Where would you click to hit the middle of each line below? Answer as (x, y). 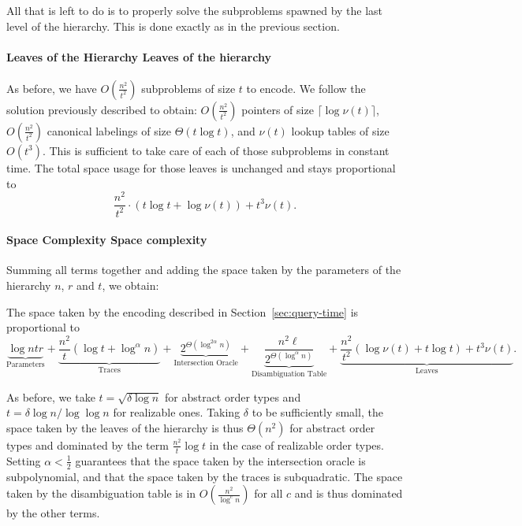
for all (268, 493)
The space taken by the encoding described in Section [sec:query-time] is (183, 311)
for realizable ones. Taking (177, 412)
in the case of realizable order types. (296, 445)
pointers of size (278, 109)
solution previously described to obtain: (102, 109)
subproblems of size (188, 88)
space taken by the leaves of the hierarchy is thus (125, 427)
